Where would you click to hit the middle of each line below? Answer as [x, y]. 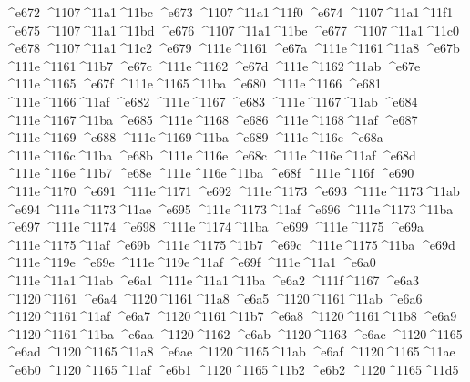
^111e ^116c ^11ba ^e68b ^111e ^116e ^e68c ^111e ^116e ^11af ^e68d [210, 155]
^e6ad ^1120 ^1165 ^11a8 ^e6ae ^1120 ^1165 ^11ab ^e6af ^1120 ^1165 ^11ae [230, 351]
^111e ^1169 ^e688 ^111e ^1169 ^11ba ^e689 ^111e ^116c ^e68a [194, 137]
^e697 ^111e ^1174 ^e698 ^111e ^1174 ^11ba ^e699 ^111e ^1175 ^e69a [215, 227]
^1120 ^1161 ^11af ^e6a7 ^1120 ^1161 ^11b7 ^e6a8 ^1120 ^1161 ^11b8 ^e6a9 [231, 316]
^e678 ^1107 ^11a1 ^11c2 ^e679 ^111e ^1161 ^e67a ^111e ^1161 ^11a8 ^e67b [232, 48]
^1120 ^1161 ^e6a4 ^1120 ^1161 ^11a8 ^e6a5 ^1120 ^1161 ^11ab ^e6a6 [214, 298]
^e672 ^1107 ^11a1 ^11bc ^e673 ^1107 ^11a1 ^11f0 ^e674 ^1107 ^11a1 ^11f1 [229, 12]
